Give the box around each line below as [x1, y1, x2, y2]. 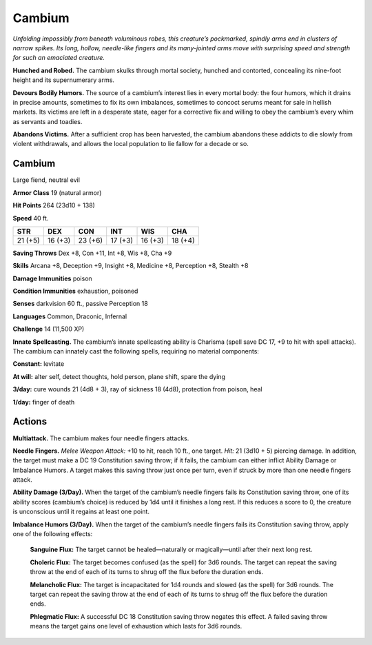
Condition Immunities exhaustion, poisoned [12, 287, 138, 296]
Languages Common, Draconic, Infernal [12, 312, 127, 320]
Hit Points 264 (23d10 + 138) [12, 201, 96, 209]
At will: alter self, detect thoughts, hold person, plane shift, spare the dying [12, 372, 225, 380]
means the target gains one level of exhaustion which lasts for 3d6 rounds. [30, 622, 242, 631]
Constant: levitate [12, 360, 65, 368]
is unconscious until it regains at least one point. [12, 507, 149, 516]
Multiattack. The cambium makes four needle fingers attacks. [12, 434, 189, 442]
